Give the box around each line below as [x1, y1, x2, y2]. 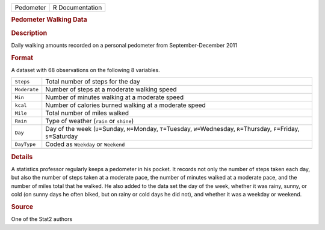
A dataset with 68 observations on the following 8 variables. [11, 66, 160, 73]
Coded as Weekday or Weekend [45, 140, 125, 148]
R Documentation [52, 4, 102, 11]
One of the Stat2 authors [11, 216, 73, 223]
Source [11, 202, 34, 211]
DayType [14, 141, 36, 147]
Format [11, 53, 33, 62]
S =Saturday [45, 132, 78, 141]
